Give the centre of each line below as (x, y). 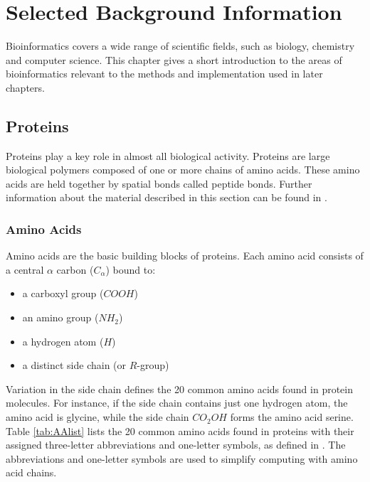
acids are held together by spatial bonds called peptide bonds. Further (159, 183)
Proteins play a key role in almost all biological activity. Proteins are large (168, 155)
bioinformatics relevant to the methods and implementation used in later (164, 74)
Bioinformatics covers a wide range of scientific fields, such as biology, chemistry (180, 46)
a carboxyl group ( (63, 293)
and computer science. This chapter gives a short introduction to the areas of (174, 59)
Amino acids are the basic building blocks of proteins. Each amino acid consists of (185, 256)
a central (25, 269)
